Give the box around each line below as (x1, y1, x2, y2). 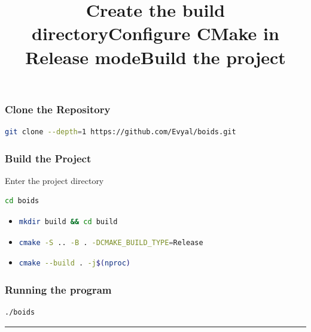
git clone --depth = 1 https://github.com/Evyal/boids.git (5, 128, 236, 137)
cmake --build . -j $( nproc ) (19, 259, 130, 268)
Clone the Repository (5, 101, 111, 116)
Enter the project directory (5, 174, 104, 186)
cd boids (5, 197, 39, 206)
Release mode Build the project (25, 44, 286, 69)
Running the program (5, 282, 112, 297)
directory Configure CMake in (32, 21, 279, 46)
